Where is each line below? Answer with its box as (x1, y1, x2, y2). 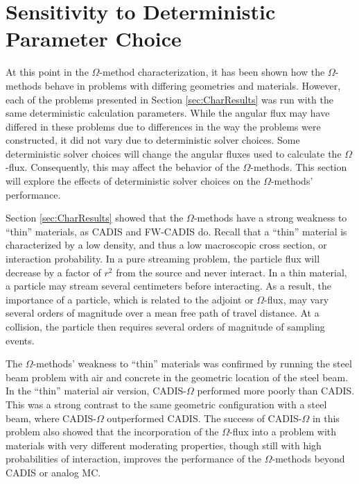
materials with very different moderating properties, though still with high (6, 437, 322, 452)
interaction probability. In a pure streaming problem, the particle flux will (6, 251, 320, 266)
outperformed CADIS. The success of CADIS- (107, 410, 302, 425)
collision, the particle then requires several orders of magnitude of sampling (6, 319, 325, 333)
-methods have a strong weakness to (193, 210, 347, 225)
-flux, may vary (264, 292, 329, 306)
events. (6, 333, 35, 347)
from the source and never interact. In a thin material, (116, 265, 347, 279)
